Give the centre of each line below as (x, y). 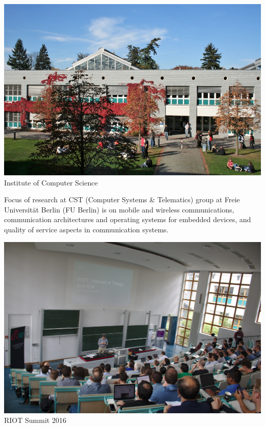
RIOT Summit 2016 (35, 420)
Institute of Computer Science (51, 182)
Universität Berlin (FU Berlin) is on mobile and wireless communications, (119, 209)
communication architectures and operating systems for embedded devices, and (128, 219)
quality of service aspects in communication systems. (86, 229)
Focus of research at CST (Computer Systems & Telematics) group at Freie (122, 199)
